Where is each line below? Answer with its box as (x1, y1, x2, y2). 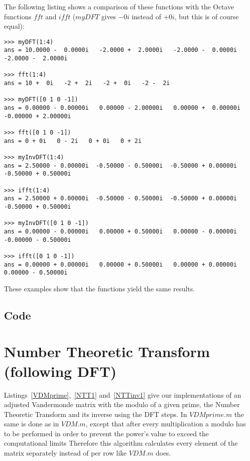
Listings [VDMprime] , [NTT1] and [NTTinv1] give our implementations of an (4, 389, 242, 400)
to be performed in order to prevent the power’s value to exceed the (4, 428, 209, 438)
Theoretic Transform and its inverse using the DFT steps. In (4, 409, 187, 419)
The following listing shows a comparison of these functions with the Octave (4, 1, 234, 11)
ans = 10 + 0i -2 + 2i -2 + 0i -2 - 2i (4, 80, 170, 87)
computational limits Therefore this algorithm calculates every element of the (4, 438, 238, 448)
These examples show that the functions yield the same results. (4, 283, 195, 293)
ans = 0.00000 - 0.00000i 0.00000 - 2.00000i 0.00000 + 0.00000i (4, 104, 241, 112)
